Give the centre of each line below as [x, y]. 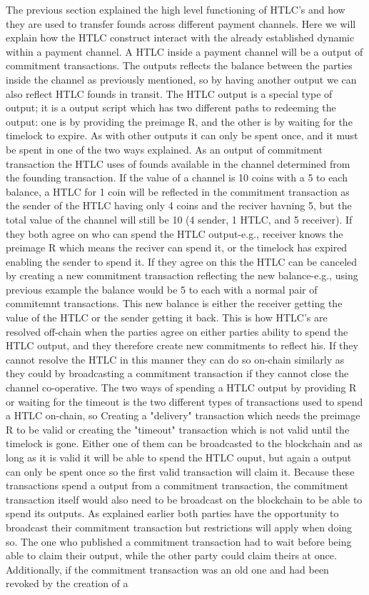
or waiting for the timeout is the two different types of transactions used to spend [184, 401]
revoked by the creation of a [67, 583]
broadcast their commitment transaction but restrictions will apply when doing [179, 527]
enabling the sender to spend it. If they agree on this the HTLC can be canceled [182, 261]
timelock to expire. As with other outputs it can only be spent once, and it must [182, 135]
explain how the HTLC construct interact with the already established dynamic [180, 37]
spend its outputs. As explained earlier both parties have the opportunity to [172, 513]
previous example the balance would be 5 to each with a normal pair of [162, 289]
